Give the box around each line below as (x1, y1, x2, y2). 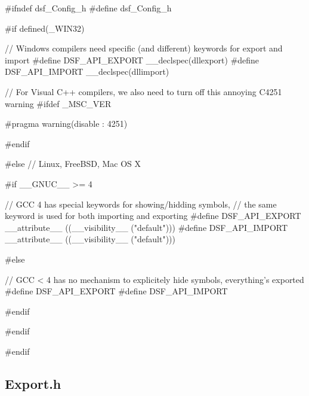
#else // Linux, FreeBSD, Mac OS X (5, 157, 141, 170)
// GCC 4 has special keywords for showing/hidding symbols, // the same (5, 197, 277, 210)
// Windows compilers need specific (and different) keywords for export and (5, 42, 283, 54)
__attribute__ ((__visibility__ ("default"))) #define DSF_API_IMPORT (5, 221, 288, 233)
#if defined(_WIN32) (5, 22, 85, 34)
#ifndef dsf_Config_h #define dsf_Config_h (5, 2, 172, 14)
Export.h (5, 374, 61, 392)
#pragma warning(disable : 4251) (5, 117, 128, 130)
